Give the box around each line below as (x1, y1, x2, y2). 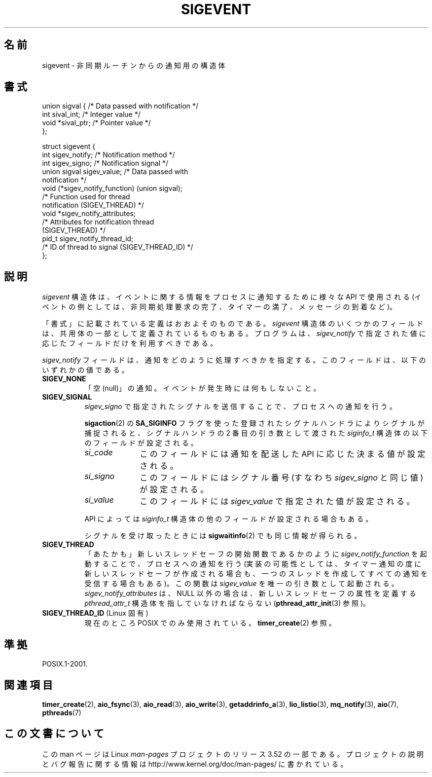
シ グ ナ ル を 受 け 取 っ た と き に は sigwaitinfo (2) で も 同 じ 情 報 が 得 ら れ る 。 (84, 531, 361, 540)
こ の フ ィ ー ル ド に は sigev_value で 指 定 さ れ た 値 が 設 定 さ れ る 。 (140, 496, 415, 507)
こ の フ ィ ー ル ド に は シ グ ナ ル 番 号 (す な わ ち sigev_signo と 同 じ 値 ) (140, 473, 424, 483)
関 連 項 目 (4, 678, 53, 691)
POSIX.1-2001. (42, 660, 88, 668)
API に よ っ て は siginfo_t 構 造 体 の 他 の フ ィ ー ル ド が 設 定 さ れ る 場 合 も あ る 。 (84, 515, 373, 523)
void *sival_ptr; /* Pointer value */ (42, 118, 151, 127)
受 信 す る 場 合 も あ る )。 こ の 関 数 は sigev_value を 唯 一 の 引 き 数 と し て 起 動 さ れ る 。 (84, 579, 398, 588)
